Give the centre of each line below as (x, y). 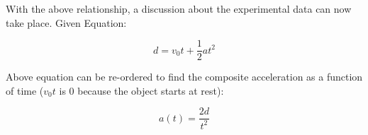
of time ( (25, 90)
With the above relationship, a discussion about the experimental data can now (179, 8)
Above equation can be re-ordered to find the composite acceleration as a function (184, 77)
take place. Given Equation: (66, 22)
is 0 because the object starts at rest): (141, 90)
